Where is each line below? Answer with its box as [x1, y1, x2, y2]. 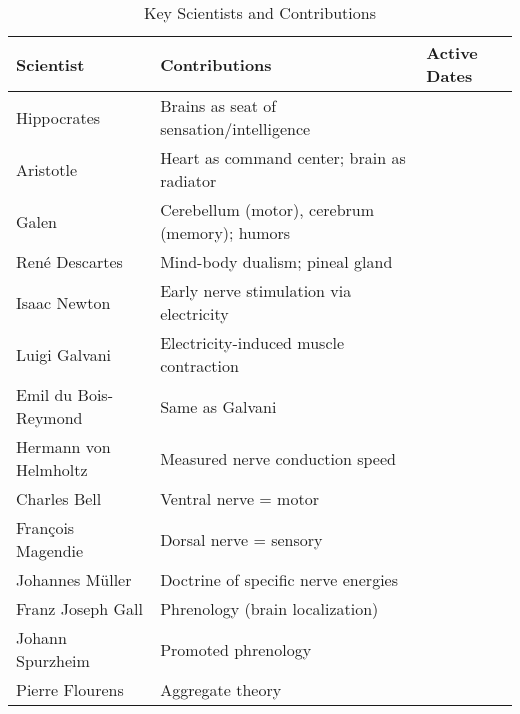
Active [426, 41, 478, 64]
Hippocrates [16, 105, 101, 129]
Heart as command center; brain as [160, 146, 406, 169]
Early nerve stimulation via [160, 279, 352, 302]
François [16, 516, 75, 539]
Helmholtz [16, 458, 88, 481]
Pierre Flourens [16, 678, 124, 701]
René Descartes [16, 250, 123, 273]
